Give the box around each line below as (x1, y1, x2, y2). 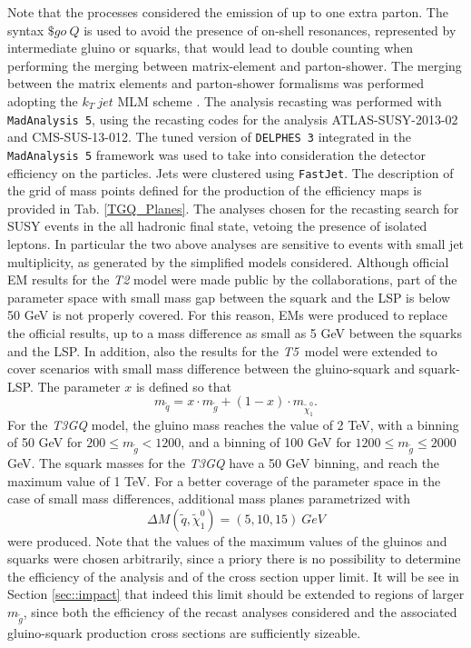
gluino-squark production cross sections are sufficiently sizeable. (7, 623, 361, 642)
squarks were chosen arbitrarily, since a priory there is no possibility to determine (7, 549, 461, 568)
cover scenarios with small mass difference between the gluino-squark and (7, 359, 415, 378)
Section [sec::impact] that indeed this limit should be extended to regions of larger (7, 584, 465, 603)
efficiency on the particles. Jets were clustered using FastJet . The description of (7, 163, 454, 182)
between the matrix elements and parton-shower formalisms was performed (7, 74, 425, 93)
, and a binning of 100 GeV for (181, 433, 351, 452)
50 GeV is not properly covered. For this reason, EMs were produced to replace (7, 305, 447, 324)
